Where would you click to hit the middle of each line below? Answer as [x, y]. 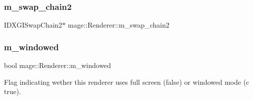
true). [13, 91]
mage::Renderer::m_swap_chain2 [119, 25]
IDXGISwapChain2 [33, 25]
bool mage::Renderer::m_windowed [58, 65]
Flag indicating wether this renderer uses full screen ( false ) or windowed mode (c [127, 82]
